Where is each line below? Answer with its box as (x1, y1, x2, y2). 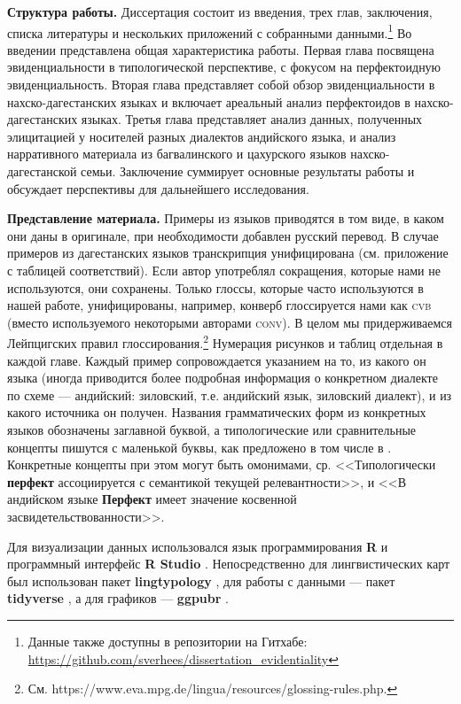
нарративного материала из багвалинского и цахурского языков (7, 144, 347, 163)
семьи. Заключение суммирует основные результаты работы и (81, 162, 415, 180)
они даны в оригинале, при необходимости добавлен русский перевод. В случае (7, 226, 439, 244)
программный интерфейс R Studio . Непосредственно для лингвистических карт (7, 554, 450, 573)
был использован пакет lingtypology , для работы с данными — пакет (7, 571, 395, 590)
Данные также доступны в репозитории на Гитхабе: (27, 631, 308, 650)
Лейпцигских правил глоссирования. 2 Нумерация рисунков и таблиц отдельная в (7, 331, 443, 352)
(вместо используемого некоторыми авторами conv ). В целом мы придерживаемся (7, 313, 452, 331)
